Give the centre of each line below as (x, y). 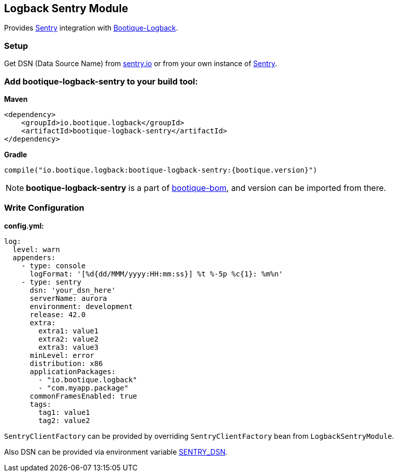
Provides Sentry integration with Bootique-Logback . (91, 28)
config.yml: (24, 226)
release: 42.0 (58, 314)
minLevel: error (62, 355)
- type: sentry (51, 282)
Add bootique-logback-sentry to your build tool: (101, 81)
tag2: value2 (64, 420)
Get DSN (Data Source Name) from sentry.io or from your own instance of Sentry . (141, 64)
